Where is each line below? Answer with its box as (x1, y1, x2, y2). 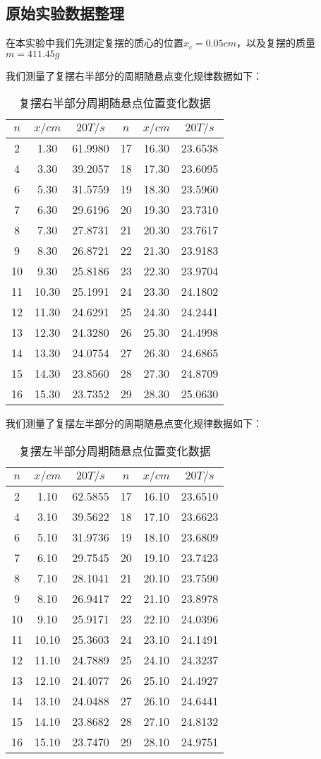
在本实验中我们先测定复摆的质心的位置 (6, 35, 183, 50)
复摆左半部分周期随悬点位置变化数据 (18, 442, 211, 459)
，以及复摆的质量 (236, 35, 315, 50)
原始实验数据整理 (6, 2, 124, 24)
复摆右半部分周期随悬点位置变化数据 (18, 95, 211, 112)
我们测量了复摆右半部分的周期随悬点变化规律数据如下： (6, 68, 262, 83)
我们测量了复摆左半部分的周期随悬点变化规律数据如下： (6, 416, 262, 431)
